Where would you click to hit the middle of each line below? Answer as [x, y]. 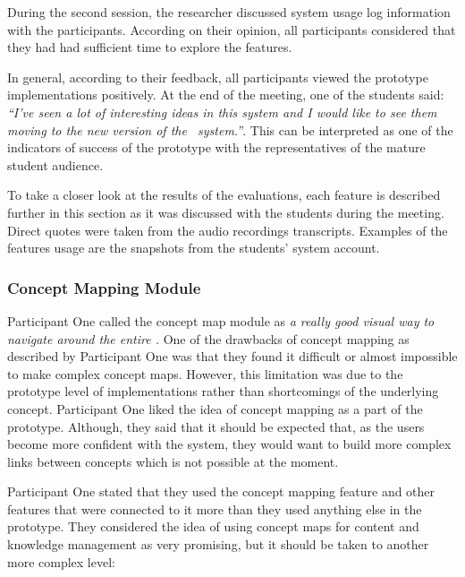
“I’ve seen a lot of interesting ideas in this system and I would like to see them [222, 112]
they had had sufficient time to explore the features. [150, 47]
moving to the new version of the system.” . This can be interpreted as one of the [230, 129]
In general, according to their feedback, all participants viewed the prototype [218, 77]
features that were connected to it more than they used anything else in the [215, 508]
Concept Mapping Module [104, 287]
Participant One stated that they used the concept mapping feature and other [221, 491]
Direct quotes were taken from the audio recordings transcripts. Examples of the [228, 230]
